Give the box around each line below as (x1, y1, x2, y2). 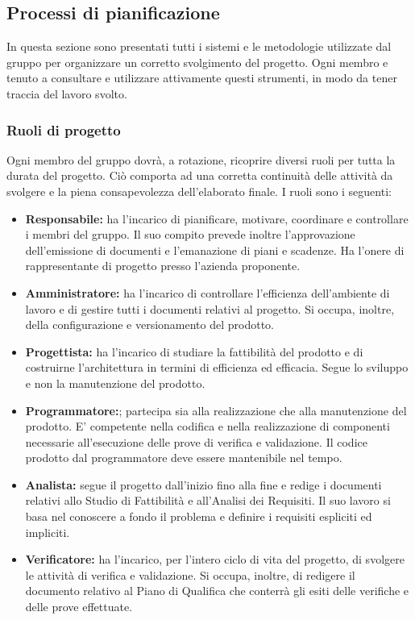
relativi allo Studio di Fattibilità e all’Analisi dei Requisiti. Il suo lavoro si (25, 492, 391, 509)
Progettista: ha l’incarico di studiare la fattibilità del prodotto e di (25, 343, 363, 360)
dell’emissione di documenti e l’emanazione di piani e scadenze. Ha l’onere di (25, 241, 405, 258)
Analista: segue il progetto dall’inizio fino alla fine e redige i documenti (25, 476, 382, 493)
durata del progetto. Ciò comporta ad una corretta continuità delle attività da (6, 167, 393, 184)
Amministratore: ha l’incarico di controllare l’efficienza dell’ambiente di (25, 284, 390, 301)
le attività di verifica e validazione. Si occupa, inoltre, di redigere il (25, 566, 355, 583)
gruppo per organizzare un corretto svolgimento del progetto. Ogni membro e (6, 53, 388, 70)
